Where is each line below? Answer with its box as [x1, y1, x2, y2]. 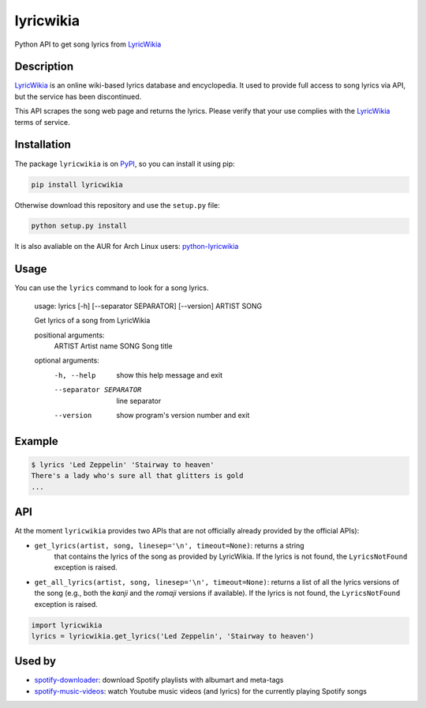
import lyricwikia [31, 620, 103, 630]
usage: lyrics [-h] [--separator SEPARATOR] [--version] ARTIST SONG [34, 301, 263, 311]
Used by [14, 654, 57, 668]
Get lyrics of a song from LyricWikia [34, 316, 151, 326]
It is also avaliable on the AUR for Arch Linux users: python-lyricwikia [14, 242, 239, 251]
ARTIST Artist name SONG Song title [54, 341, 173, 351]
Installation [14, 138, 71, 152]
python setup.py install [31, 221, 128, 231]
